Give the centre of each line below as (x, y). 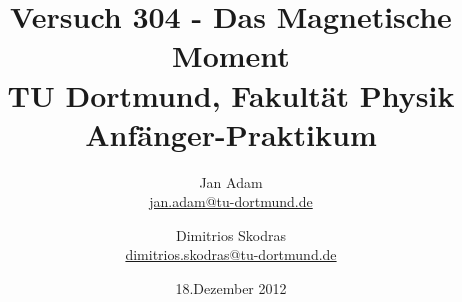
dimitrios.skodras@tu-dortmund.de (231, 254)
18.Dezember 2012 (231, 288)
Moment (231, 55)
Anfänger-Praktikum (231, 133)
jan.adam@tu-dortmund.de (231, 201)
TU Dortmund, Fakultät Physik (231, 94)
